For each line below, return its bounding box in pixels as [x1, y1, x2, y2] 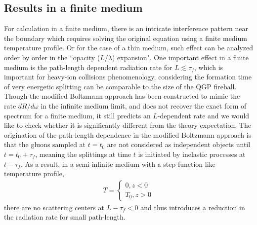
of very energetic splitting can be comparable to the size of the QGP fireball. [4, 81, 237, 91]
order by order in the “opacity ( [4, 52, 100, 62]
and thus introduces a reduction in [140, 202, 245, 212]
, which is [194, 62, 223, 72]
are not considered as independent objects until [107, 139, 251, 150]
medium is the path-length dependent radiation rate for [4, 62, 172, 72]
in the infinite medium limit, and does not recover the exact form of [41, 100, 247, 111]
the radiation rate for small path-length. [4, 212, 126, 222]
